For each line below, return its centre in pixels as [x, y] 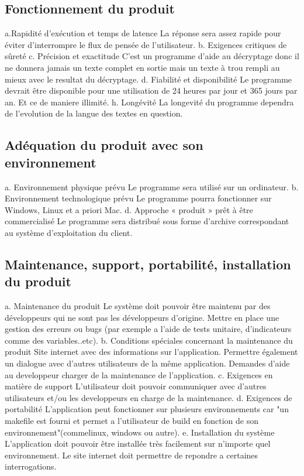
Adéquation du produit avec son [104, 145]
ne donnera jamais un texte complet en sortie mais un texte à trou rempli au [142, 67]
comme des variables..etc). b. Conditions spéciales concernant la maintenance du [149, 340]
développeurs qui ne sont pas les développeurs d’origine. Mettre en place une [142, 317]
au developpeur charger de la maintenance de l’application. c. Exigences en [139, 374]
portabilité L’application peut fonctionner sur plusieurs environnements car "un [147, 409]
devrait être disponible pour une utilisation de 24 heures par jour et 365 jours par [151, 90]
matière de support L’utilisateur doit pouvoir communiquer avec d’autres [136, 386]
